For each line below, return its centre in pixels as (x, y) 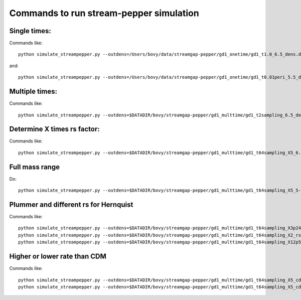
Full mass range (35, 167)
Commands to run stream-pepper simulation (104, 13)
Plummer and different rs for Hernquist (71, 204)
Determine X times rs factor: (54, 129)
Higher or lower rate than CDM (58, 257)
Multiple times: (33, 92)
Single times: (30, 31)
